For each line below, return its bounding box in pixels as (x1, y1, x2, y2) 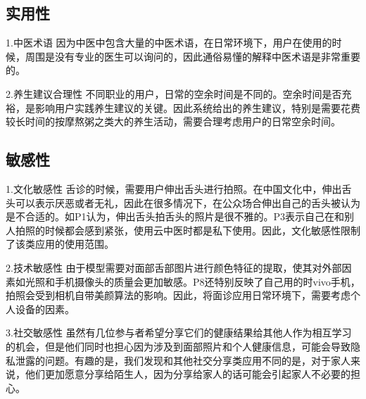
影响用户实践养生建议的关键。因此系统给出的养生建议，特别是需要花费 (34, 100, 360, 115)
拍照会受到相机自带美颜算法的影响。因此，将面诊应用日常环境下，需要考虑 (6, 288, 351, 303)
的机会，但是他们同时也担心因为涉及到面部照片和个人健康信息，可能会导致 (6, 338, 351, 353)
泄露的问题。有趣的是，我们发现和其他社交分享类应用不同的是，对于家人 (15, 353, 351, 367)
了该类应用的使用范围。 (6, 236, 114, 251)
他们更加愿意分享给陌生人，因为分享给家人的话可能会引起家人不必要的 (25, 367, 351, 381)
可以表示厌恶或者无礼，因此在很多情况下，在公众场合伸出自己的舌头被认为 (15, 195, 360, 210)
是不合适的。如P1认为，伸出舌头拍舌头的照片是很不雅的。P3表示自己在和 (6, 209, 345, 224)
